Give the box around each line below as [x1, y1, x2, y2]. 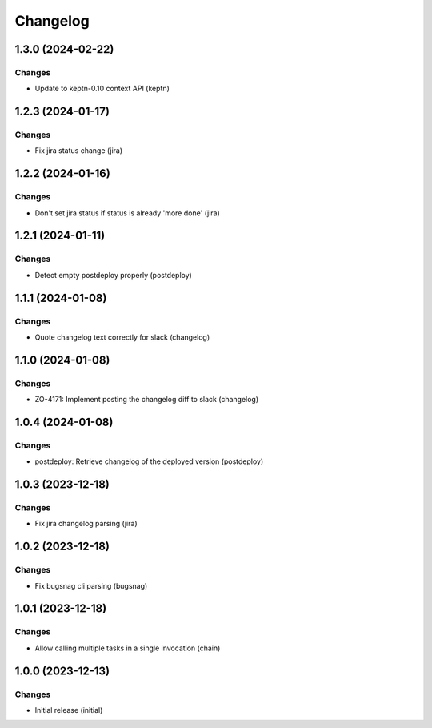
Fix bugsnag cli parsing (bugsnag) [34, 581, 148, 590]
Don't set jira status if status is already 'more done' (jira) [34, 208, 220, 218]
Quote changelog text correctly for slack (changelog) [34, 332, 210, 342]
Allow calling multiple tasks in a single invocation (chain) [34, 643, 221, 653]
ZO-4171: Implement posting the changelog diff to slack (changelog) [34, 395, 259, 404]
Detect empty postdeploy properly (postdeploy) [34, 270, 192, 280]
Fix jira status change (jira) [34, 146, 123, 155]
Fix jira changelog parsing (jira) [34, 519, 138, 529]
